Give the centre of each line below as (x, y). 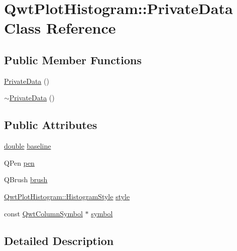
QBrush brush (26, 179)
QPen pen (19, 162)
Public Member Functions (73, 59)
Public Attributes (51, 125)
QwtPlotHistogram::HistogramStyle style (67, 196)
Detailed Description (59, 240)
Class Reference (60, 28)
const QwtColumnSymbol (43, 213)
